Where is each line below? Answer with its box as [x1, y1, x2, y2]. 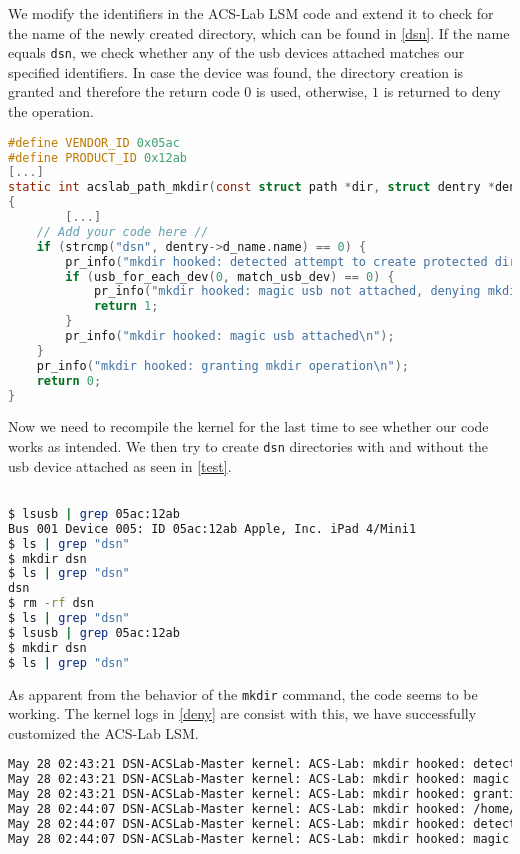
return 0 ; [36, 373, 102, 388]
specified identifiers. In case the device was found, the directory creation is [8, 61, 464, 82]
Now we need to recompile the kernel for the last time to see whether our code [8, 416, 489, 437]
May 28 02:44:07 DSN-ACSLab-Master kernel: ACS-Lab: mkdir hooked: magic [8, 831, 510, 846]
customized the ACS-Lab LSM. [8, 722, 199, 743]
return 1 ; [93, 299, 159, 314]
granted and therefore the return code [8, 81, 240, 102]
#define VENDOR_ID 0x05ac [8, 135, 180, 150]
